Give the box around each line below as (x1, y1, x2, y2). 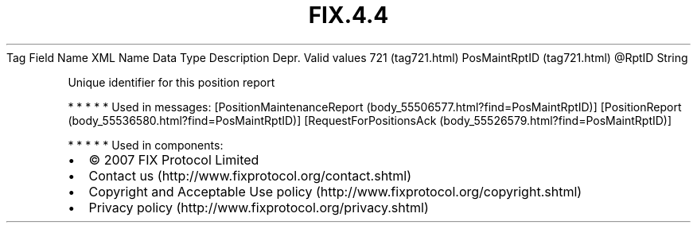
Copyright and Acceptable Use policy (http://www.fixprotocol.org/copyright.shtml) (88, 183, 582, 200)
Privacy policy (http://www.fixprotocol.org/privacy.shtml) (88, 199, 429, 215)
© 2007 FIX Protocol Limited (88, 151, 259, 168)
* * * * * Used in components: (68, 138, 224, 152)
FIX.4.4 (308, 2, 389, 29)
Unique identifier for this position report (68, 75, 275, 89)
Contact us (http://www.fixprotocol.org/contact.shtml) (88, 167, 412, 184)
